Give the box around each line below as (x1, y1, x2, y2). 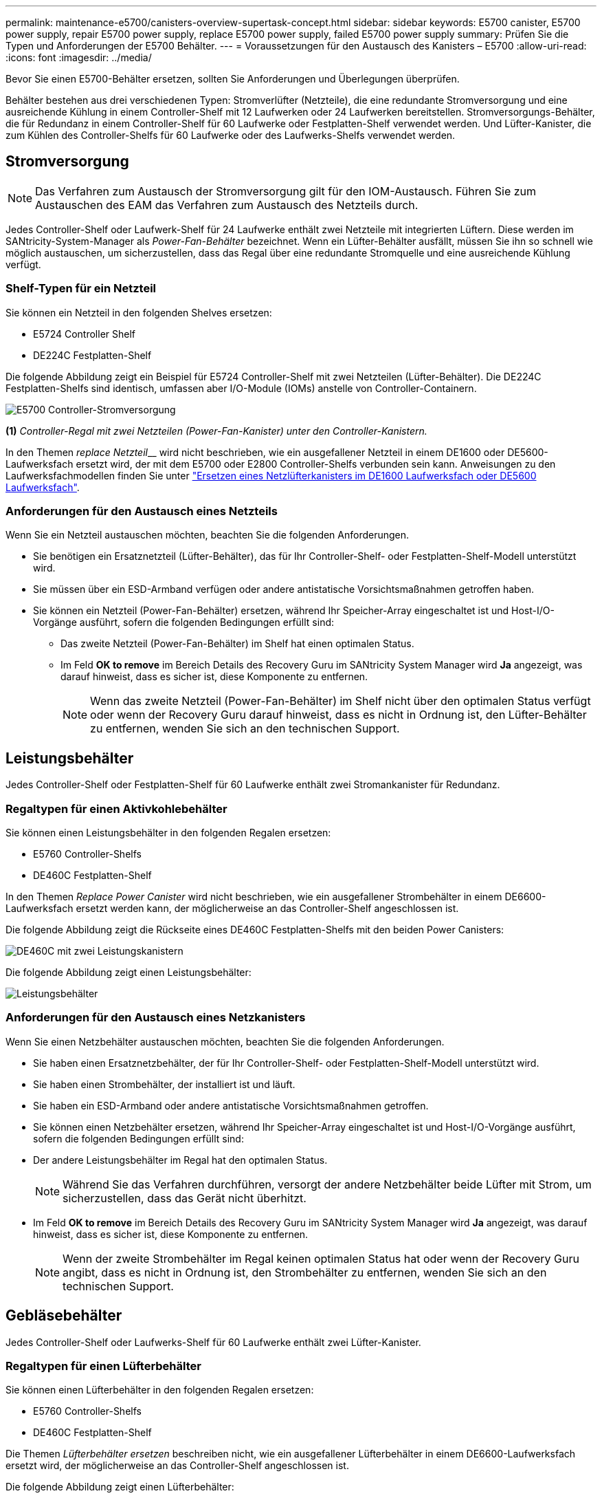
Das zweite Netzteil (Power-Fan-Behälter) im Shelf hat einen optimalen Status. (60, 638, 414, 650)
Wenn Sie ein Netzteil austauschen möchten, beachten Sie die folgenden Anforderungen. (5, 529, 410, 541)
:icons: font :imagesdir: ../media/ (5, 52, 152, 63)
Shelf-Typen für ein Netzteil (5, 281, 156, 296)
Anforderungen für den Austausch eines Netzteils (5, 503, 278, 518)
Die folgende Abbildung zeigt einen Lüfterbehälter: (5, 1481, 234, 1493)
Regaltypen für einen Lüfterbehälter (5, 1358, 201, 1373)
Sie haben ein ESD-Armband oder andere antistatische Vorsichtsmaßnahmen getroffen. (33, 1099, 429, 1111)
